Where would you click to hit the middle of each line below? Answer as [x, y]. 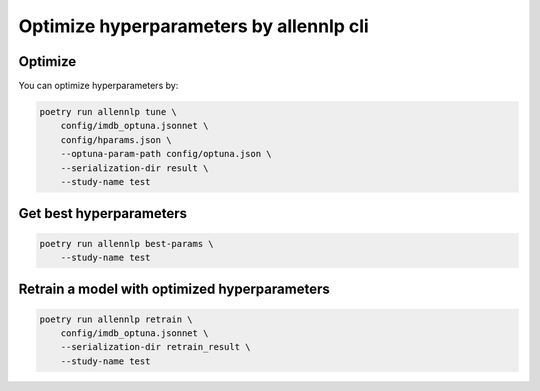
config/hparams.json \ [116, 139]
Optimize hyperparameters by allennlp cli [193, 26]
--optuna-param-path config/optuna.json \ [166, 154]
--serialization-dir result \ [134, 168]
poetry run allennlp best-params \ [126, 243]
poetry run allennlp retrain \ [116, 319]
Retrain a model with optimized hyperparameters [174, 289]
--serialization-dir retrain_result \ [155, 347]
